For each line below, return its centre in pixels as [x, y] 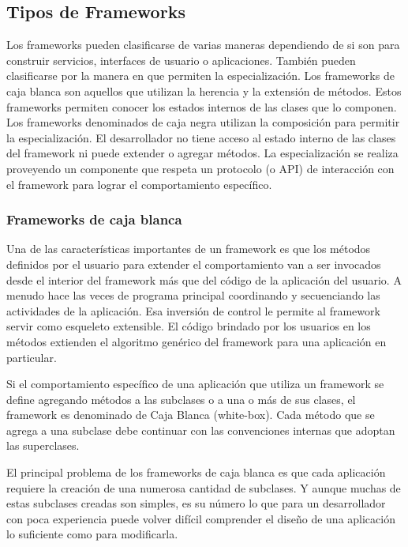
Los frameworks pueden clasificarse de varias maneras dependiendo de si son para [203, 45]
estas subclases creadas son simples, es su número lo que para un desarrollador [196, 503]
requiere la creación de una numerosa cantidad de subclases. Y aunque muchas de [204, 487]
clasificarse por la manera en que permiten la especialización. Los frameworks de [200, 75]
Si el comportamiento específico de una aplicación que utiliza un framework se [195, 384]
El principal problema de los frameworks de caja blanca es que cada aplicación [196, 472]
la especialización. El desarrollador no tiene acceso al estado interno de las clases [201, 137]
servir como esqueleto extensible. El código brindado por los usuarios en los [189, 326]
